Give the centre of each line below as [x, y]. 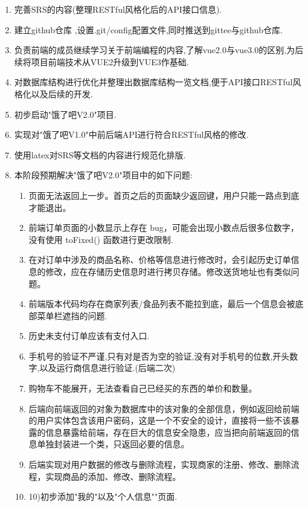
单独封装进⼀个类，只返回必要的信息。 [113, 444]
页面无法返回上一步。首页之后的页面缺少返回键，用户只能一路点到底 [164, 195]
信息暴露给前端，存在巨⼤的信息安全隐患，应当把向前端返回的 [168, 432]
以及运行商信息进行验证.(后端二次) [107, 368]
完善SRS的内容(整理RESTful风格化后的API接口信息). [118, 9]
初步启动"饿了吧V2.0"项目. [65, 114]
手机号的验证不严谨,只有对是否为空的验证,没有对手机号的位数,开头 [159, 356]
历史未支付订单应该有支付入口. [89, 336]
